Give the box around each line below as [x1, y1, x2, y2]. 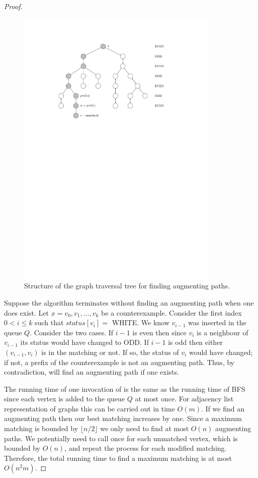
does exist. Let [4, 307, 49, 318]
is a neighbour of [197, 327, 248, 337]
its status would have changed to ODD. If [20, 337, 149, 347]
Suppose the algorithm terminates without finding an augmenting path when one [4, 297, 254, 308]
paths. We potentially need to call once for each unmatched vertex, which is [4, 433, 238, 443]
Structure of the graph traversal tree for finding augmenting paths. [24, 280, 230, 291]
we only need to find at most [100, 423, 189, 434]
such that [35, 317, 64, 328]
